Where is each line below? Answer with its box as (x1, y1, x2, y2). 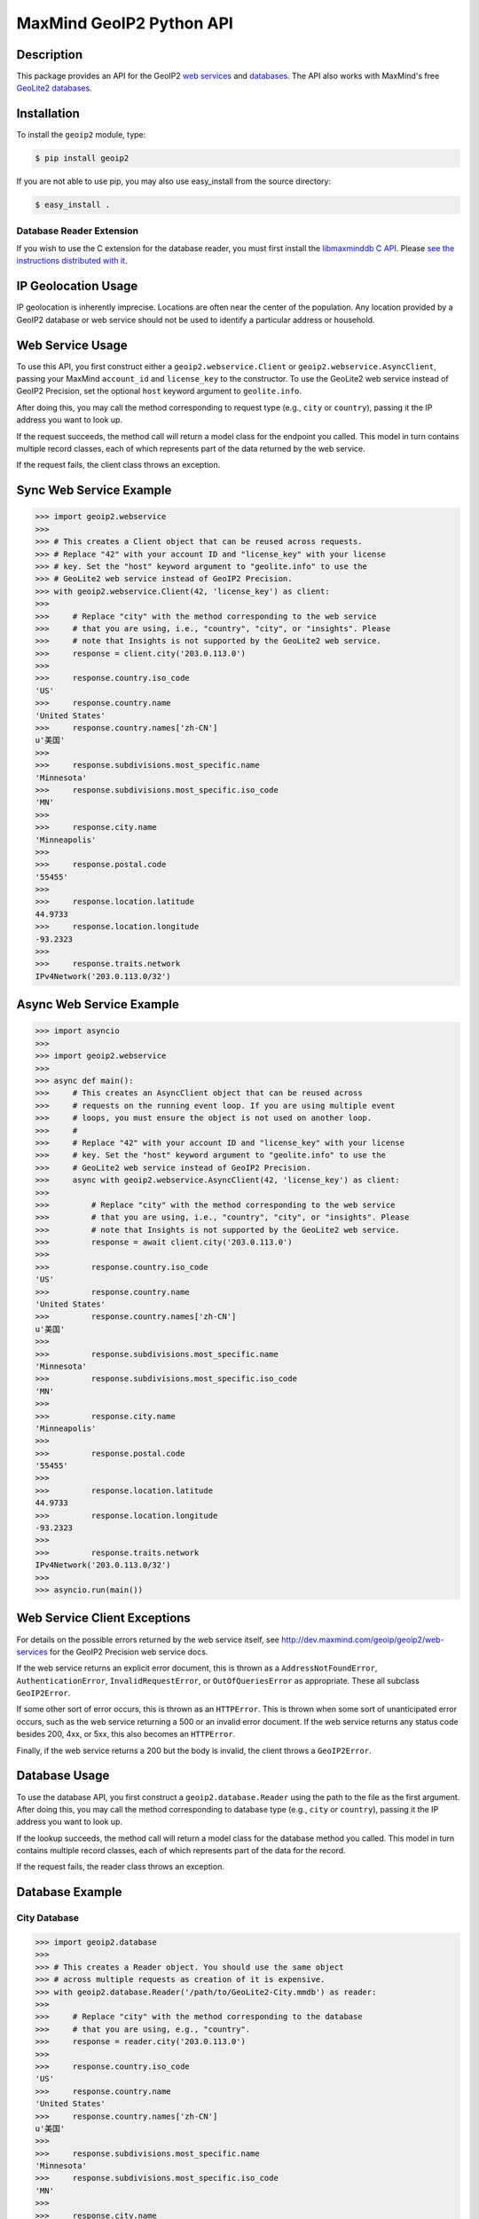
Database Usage (16, 1768, 110, 1783)
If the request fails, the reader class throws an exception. (16, 1861, 225, 1872)
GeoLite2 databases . (16, 83, 92, 93)
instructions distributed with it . (16, 256, 128, 266)
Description (16, 47, 83, 62)
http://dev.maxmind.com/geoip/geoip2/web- (280, 1634, 444, 1645)
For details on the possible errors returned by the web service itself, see (16, 1634, 279, 1645)
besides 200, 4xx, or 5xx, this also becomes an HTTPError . (16, 1729, 236, 1740)
